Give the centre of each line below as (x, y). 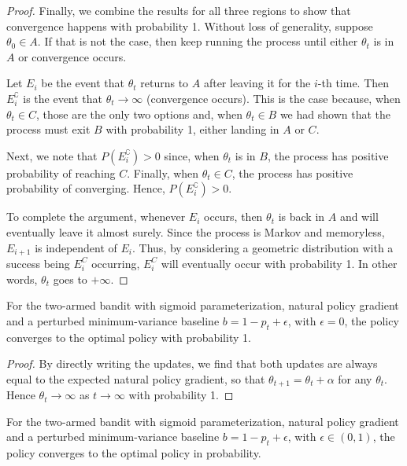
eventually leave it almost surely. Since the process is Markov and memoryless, (196, 231)
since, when (192, 155)
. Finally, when (163, 172)
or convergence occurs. (72, 56)
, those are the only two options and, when (139, 114)
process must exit (48, 129)
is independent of (76, 247)
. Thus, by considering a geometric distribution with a (263, 247)
